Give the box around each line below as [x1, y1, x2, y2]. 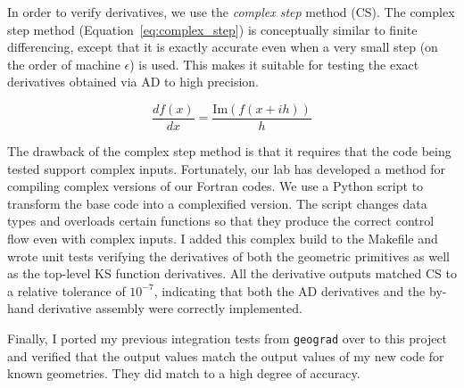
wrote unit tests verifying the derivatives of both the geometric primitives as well [7, 246, 450, 265]
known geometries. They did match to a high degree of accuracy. [7, 364, 360, 383]
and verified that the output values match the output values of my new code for [7, 346, 444, 365]
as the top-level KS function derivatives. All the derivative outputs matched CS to [7, 264, 457, 283]
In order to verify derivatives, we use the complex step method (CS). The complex [7, 3, 455, 21]
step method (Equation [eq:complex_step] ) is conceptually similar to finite [7, 20, 418, 38]
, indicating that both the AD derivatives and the [153, 281, 426, 300]
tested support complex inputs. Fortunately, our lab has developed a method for [7, 159, 446, 177]
